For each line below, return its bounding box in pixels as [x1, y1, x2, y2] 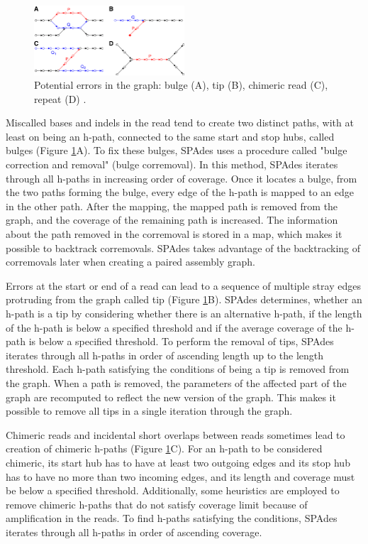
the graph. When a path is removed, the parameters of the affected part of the [6, 375, 347, 390]
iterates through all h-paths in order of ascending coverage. [6, 524, 262, 539]
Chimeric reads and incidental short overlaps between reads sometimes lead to [6, 427, 345, 442]
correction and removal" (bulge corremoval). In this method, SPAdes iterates [6, 157, 338, 172]
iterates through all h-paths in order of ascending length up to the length [6, 347, 324, 362]
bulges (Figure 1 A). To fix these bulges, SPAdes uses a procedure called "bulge [6, 143, 347, 158]
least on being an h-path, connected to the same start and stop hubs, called [6, 129, 335, 143]
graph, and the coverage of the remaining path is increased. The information [6, 212, 338, 227]
